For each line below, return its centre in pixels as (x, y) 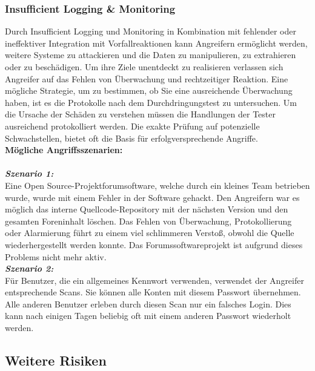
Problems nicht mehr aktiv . (56, 256)
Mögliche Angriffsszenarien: (64, 150)
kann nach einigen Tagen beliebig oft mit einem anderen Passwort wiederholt (148, 316)
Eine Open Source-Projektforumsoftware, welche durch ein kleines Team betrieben (157, 185)
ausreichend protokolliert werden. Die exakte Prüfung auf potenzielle (132, 126)
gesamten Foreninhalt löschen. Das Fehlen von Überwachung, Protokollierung (148, 221)
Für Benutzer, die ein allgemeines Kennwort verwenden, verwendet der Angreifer (154, 280)
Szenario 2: (29, 268)
